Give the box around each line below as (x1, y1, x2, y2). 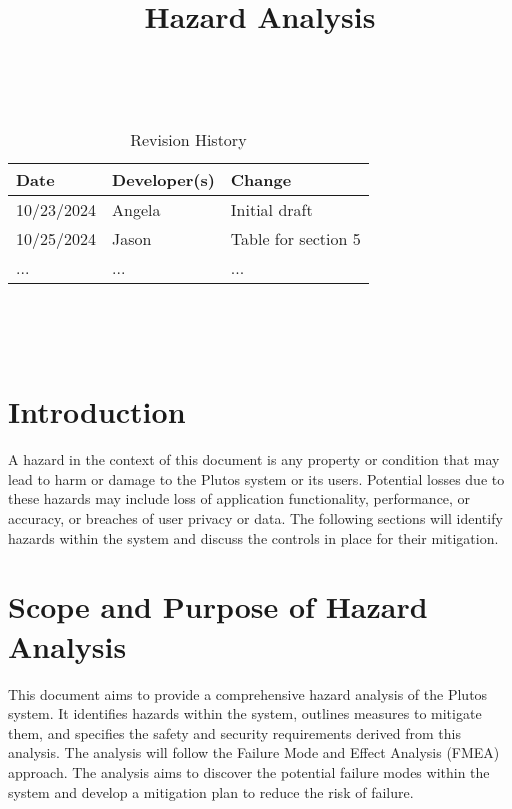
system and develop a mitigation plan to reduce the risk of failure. (8, 781, 414, 802)
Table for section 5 (230, 226, 361, 250)
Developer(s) (112, 167, 215, 191)
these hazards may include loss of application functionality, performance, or (8, 488, 471, 509)
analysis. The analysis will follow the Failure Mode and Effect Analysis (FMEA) (8, 742, 500, 763)
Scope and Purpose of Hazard (8, 586, 428, 627)
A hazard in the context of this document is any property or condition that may (8, 449, 500, 470)
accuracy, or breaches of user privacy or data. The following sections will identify (8, 508, 503, 529)
